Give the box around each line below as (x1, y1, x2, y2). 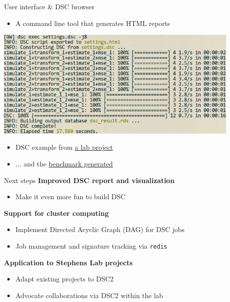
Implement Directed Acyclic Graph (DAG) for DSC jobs (15, 224, 184, 234)
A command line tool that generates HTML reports (15, 18, 170, 28)
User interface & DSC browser (4, 1, 95, 11)
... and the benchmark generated (15, 158, 113, 168)
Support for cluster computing (4, 208, 109, 218)
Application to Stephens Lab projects (4, 257, 133, 267)
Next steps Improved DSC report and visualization (4, 175, 175, 185)
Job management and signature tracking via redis (15, 240, 167, 251)
